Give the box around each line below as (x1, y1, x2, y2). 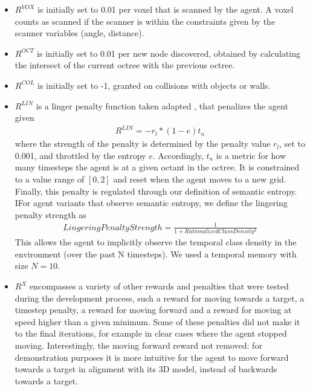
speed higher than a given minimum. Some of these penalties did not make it (15, 315, 300, 328)
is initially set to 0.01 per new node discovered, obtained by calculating (37, 47, 300, 59)
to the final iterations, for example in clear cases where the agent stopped (15, 327, 287, 340)
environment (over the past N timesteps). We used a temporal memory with (15, 247, 297, 260)
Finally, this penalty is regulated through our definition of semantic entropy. (15, 184, 297, 197)
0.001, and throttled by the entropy (15, 149, 146, 161)
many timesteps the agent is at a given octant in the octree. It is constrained (15, 161, 300, 173)
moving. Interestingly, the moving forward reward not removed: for (15, 339, 262, 352)
